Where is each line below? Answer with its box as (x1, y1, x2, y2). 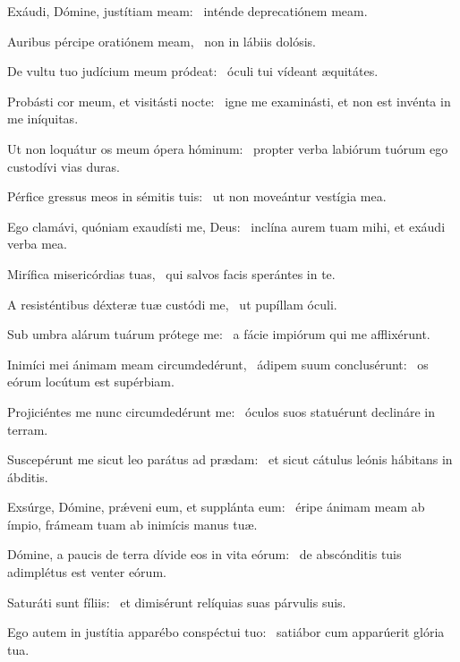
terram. (7, 420, 48, 438)
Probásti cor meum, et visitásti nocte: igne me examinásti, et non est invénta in (7, 91, 451, 110)
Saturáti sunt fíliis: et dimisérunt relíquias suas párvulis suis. (7, 592, 346, 611)
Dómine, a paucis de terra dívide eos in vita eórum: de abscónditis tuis (7, 545, 402, 564)
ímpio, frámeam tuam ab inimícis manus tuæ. (7, 514, 258, 533)
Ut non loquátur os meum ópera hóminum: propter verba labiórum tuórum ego (7, 139, 448, 157)
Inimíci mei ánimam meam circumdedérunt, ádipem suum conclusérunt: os (7, 354, 429, 373)
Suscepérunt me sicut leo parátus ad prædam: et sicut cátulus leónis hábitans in (7, 450, 453, 469)
